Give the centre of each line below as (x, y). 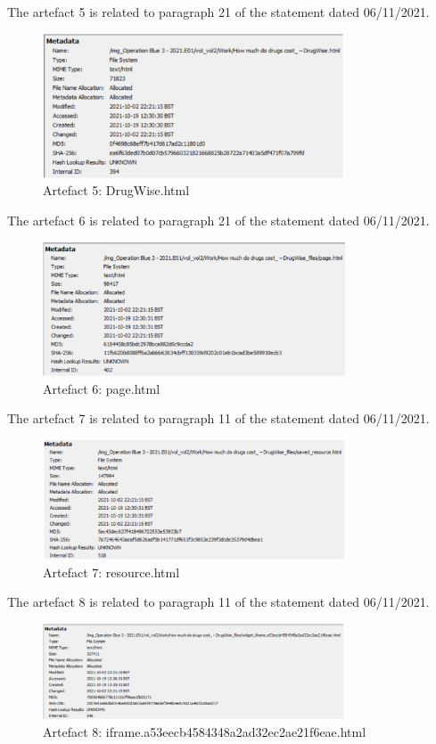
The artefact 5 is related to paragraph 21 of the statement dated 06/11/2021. (218, 12)
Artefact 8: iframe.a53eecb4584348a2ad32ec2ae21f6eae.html (205, 731)
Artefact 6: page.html (102, 388)
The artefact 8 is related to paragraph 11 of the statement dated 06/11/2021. (218, 602)
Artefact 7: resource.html (111, 572)
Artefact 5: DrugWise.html (116, 190)
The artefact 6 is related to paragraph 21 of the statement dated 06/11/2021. (218, 221)
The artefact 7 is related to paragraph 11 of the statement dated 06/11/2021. (218, 418)
